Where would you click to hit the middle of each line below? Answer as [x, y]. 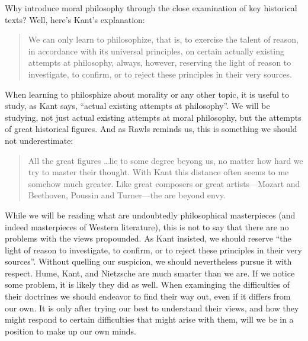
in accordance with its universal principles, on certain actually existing [156, 51]
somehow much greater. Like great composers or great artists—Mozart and [164, 183]
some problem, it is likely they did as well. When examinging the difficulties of [147, 284]
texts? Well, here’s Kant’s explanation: [75, 19]
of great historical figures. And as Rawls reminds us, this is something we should [151, 129]
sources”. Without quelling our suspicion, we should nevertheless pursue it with [148, 261]
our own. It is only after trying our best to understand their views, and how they [152, 308]
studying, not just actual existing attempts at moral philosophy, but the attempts [153, 117]
